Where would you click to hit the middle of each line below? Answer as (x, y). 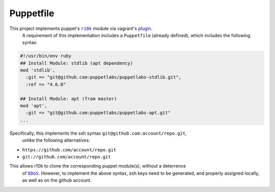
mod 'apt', (34, 106)
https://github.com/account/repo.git (69, 150)
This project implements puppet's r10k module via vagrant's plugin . (81, 28)
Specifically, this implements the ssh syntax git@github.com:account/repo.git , (98, 133)
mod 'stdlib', (38, 70)
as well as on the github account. (57, 180)
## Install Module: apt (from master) (68, 99)
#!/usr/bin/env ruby (46, 56)
